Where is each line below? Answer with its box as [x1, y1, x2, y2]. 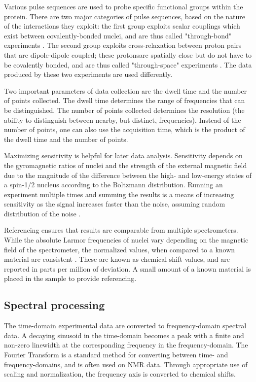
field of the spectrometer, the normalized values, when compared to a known [4, 244, 235, 254]
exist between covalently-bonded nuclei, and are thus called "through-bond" [4, 30, 232, 40]
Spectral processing [4, 297, 105, 313]
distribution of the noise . [4, 208, 81, 218]
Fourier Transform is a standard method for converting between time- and [4, 349, 228, 360]
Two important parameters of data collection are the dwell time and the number [4, 85, 247, 96]
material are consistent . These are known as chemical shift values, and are [4, 254, 230, 264]
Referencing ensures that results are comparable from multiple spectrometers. [4, 225, 238, 235]
